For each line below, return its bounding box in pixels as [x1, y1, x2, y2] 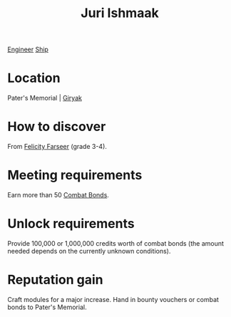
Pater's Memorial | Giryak [7, 94, 82, 103]
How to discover [7, 119, 106, 135]
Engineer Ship [7, 45, 48, 54]
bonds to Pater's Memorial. [7, 303, 87, 311]
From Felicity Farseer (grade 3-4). [7, 142, 107, 151]
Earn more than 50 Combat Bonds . [7, 191, 109, 199]
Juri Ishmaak [81, 5, 159, 21]
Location [7, 70, 61, 86]
